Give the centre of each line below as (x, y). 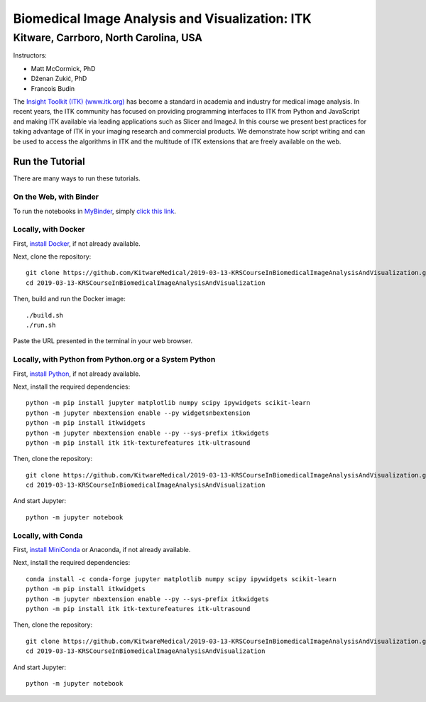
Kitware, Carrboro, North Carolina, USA (108, 38)
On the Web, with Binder (56, 197)
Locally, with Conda (48, 535)
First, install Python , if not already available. (77, 374)
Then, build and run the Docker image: (69, 299)
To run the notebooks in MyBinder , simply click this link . (95, 211)
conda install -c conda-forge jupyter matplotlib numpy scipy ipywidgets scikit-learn (181, 579)
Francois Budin (53, 88)
